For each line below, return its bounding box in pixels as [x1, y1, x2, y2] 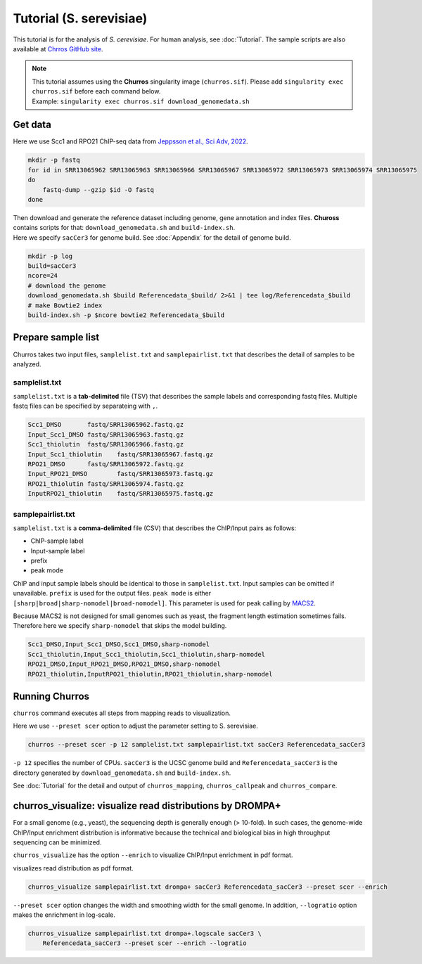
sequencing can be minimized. [13, 837, 102, 847]
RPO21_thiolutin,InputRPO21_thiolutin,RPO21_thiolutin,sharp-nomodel [27, 670, 273, 678]
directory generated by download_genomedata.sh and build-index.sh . [13, 769, 231, 777]
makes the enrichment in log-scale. [13, 911, 116, 919]
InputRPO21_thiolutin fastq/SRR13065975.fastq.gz [27, 489, 214, 498]
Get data [13, 119, 52, 131]
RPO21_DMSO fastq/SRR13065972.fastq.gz [27, 461, 184, 468]
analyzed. [13, 359, 41, 368]
